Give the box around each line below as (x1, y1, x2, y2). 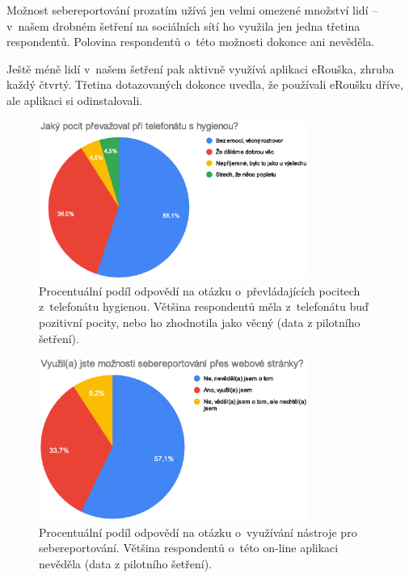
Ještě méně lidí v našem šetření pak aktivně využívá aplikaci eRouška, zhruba (6, 60, 394, 77)
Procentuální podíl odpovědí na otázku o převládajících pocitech (39, 282, 361, 299)
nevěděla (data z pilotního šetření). (39, 555, 213, 572)
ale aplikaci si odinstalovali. (6, 91, 143, 108)
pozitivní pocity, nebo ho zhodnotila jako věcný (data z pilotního (39, 313, 361, 330)
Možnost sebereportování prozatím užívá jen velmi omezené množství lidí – (6, 2, 378, 18)
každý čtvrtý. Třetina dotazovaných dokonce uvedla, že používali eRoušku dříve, (6, 76, 403, 93)
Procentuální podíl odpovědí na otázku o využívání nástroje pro (39, 523, 357, 540)
